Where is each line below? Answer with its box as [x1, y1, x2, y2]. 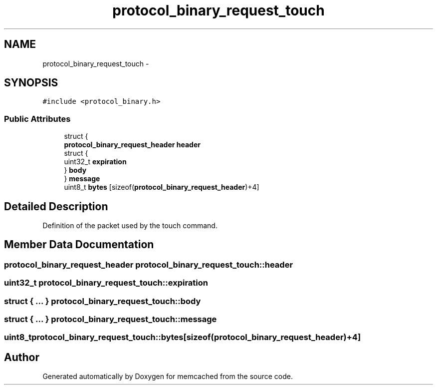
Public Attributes [4, 113, 71, 124]
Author [4, 351, 39, 364]
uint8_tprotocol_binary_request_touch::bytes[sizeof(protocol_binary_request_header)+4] [4, 332, 361, 343]
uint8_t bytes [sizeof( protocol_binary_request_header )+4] [64, 183, 259, 192]
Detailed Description [4, 200, 108, 213]
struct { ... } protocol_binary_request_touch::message [4, 314, 217, 324]
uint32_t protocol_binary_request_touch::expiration [4, 278, 208, 288]
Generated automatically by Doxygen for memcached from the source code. [42, 372, 293, 381]
